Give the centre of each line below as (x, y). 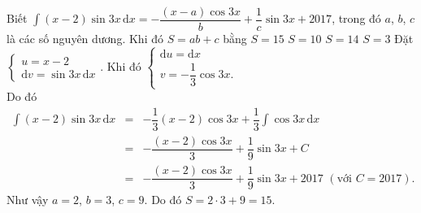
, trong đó (356, 18)
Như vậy (28, 200)
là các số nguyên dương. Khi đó (85, 39)
